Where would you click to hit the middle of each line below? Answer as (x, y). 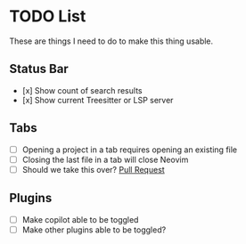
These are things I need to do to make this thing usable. (111, 41)
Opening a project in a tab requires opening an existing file (130, 150)
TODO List (48, 16)
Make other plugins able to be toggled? (94, 230)
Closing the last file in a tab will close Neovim (105, 159)
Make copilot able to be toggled (80, 219)
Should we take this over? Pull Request (93, 169)
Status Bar (39, 69)
